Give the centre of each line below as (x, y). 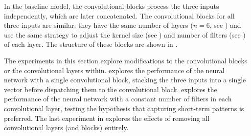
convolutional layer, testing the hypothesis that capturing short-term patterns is (124, 108)
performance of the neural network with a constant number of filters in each (118, 99)
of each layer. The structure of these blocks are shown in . (91, 44)
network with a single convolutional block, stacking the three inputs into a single (125, 80)
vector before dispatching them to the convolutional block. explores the (111, 89)
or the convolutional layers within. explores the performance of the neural (114, 70)
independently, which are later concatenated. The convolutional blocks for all (119, 15)
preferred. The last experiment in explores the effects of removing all (107, 118)
